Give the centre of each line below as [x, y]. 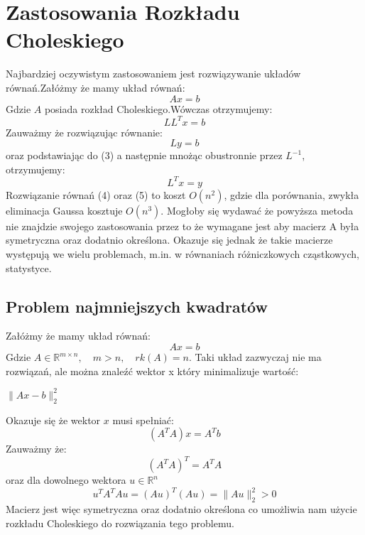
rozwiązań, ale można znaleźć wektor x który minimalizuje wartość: [152, 371]
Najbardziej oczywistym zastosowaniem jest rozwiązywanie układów [153, 74]
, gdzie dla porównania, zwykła [292, 194]
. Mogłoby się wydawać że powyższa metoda [257, 210]
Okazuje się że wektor [53, 420]
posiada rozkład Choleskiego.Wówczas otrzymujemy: [158, 108]
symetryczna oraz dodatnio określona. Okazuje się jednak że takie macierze [169, 240]
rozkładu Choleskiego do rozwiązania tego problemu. [120, 523]
